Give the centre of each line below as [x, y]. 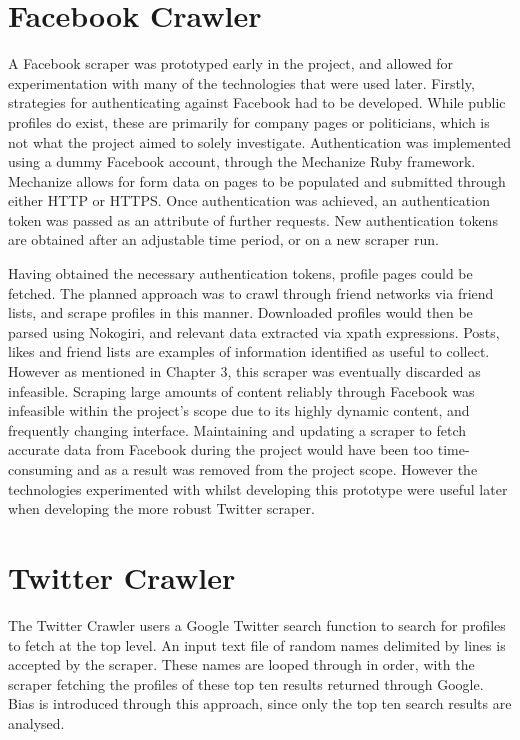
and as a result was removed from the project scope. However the [277, 469]
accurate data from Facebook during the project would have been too [221, 449]
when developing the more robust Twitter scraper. [161, 508]
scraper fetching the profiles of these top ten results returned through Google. [246, 683]
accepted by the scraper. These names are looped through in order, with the [241, 664]
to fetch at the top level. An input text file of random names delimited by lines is [257, 644]
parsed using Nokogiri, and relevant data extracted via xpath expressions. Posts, [254, 331]
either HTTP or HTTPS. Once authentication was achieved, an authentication [249, 200]
